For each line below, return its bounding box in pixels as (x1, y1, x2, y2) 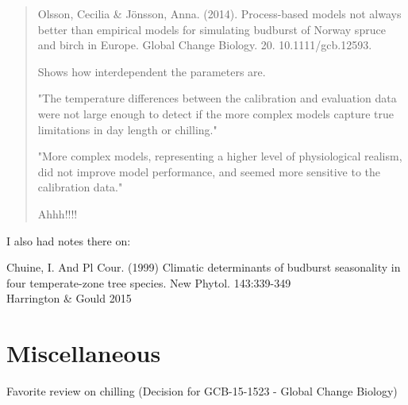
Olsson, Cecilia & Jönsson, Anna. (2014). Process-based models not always (37, 6, 402, 21)
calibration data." (37, 179, 123, 195)
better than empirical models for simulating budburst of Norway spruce (37, 21, 386, 37)
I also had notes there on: (6, 232, 131, 249)
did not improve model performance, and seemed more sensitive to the (37, 163, 381, 179)
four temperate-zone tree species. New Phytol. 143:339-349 (6, 274, 291, 291)
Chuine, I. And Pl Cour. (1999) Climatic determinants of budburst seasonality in (6, 259, 401, 276)
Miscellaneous (6, 337, 161, 369)
